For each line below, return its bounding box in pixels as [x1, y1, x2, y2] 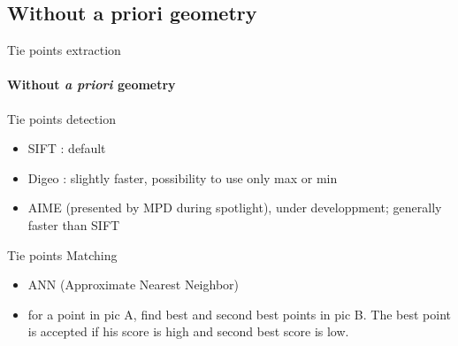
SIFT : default [27, 139, 106, 158]
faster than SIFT [27, 215, 120, 234]
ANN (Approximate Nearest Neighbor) [27, 275, 239, 294]
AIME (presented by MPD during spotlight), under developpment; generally [27, 198, 442, 217]
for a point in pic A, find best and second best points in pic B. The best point [27, 304, 451, 323]
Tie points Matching [7, 245, 118, 264]
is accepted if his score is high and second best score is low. [27, 322, 349, 341]
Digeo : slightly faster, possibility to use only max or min [27, 168, 338, 187]
